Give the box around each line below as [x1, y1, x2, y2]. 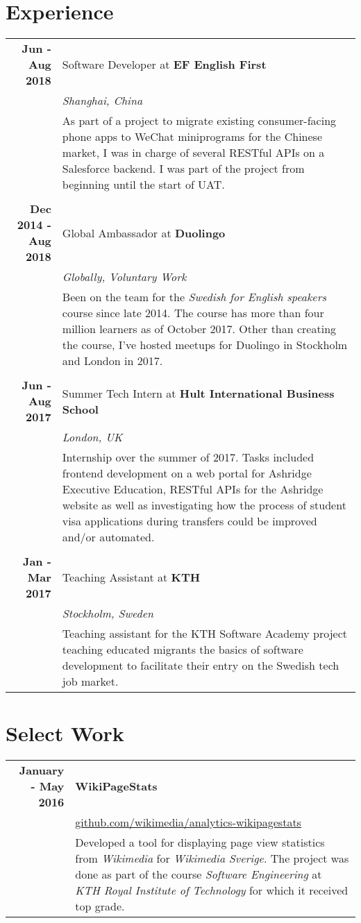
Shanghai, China [62, 92, 143, 109]
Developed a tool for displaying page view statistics [75, 834, 325, 851]
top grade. [75, 898, 125, 915]
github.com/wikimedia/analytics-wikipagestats [75, 814, 301, 831]
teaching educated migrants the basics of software [62, 641, 303, 658]
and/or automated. [62, 529, 155, 545]
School [62, 400, 99, 417]
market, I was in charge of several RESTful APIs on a [62, 144, 325, 161]
